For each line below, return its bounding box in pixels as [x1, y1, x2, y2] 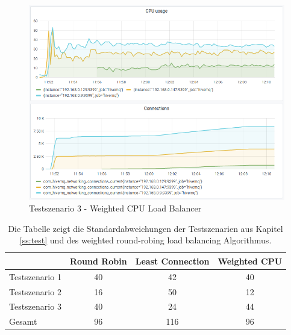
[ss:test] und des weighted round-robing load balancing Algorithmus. [19, 234, 272, 246]
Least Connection [135, 254, 210, 267]
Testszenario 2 [9, 285, 61, 298]
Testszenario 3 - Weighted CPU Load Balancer [29, 202, 202, 214]
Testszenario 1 [9, 270, 61, 283]
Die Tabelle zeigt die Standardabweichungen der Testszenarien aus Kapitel [8, 222, 283, 234]
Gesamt [9, 315, 37, 328]
